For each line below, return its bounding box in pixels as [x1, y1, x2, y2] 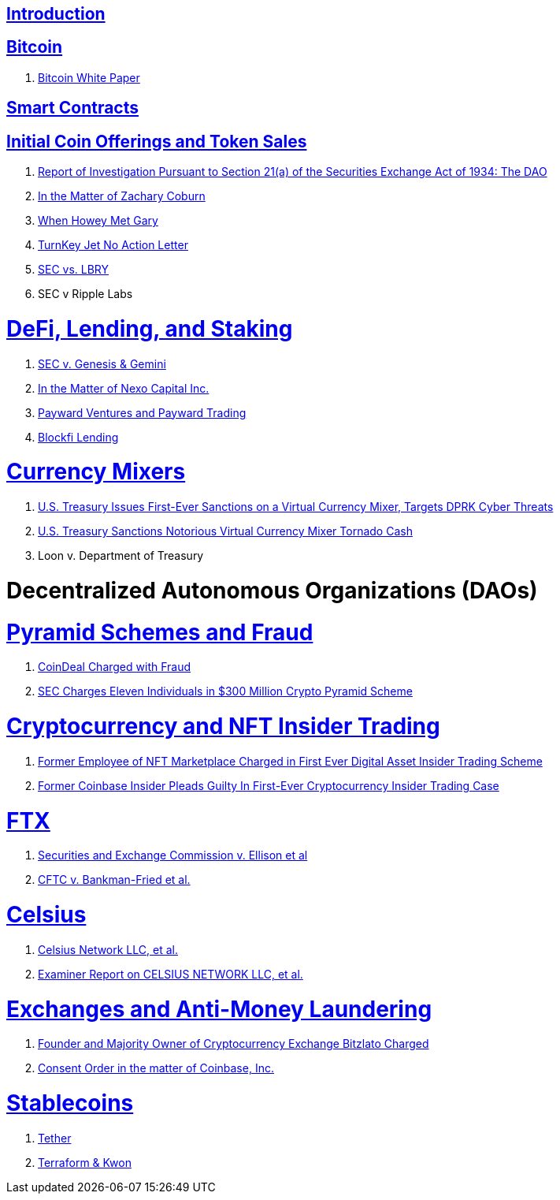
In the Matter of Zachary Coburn [38, 189, 206, 203]
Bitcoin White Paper [38, 70, 140, 84]
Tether [38, 1131, 72, 1145]
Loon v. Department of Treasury [38, 549, 204, 563]
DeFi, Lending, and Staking [6, 315, 293, 342]
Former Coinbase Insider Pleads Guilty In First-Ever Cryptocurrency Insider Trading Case [38, 778, 499, 792]
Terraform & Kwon [38, 1155, 132, 1169]
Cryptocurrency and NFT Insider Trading [6, 713, 440, 740]
